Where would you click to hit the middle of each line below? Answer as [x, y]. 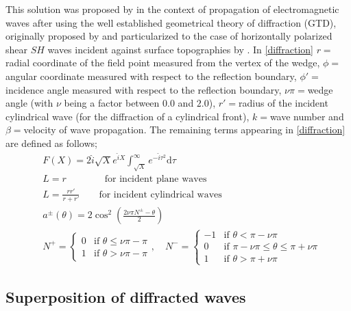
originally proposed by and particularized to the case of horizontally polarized [169, 36]
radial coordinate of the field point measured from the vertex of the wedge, [163, 63]
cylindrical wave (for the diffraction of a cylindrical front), [128, 116]
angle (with [29, 103]
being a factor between [112, 103]
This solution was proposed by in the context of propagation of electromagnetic [172, 9]
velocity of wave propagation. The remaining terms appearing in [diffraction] [184, 130]
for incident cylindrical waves [160, 194]
